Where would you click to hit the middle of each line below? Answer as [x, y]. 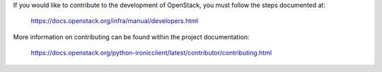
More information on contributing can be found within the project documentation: [132, 37]
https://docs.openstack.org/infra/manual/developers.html [114, 21]
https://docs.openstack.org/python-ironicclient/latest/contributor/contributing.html [151, 53]
